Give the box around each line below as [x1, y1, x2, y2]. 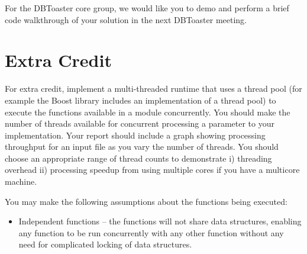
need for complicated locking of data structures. [18, 238, 192, 250]
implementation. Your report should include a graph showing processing [5, 128, 266, 141]
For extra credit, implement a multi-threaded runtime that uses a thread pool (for [5, 82, 302, 95]
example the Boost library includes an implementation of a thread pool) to [5, 94, 276, 106]
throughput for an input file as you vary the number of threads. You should [5, 140, 279, 153]
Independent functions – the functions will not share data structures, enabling [18, 215, 302, 227]
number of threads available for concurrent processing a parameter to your [5, 117, 274, 130]
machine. [5, 175, 37, 188]
